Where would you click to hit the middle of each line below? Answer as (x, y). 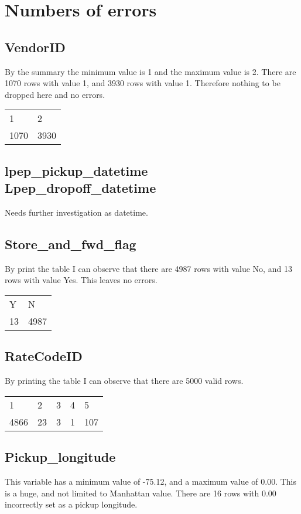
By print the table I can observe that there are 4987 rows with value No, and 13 (148, 268)
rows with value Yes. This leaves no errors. (81, 280)
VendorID (35, 47)
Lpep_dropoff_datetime (81, 188)
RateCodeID (44, 356)
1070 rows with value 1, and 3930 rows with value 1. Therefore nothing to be (143, 83)
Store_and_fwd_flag (71, 244)
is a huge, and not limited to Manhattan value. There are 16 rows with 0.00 (141, 493)
